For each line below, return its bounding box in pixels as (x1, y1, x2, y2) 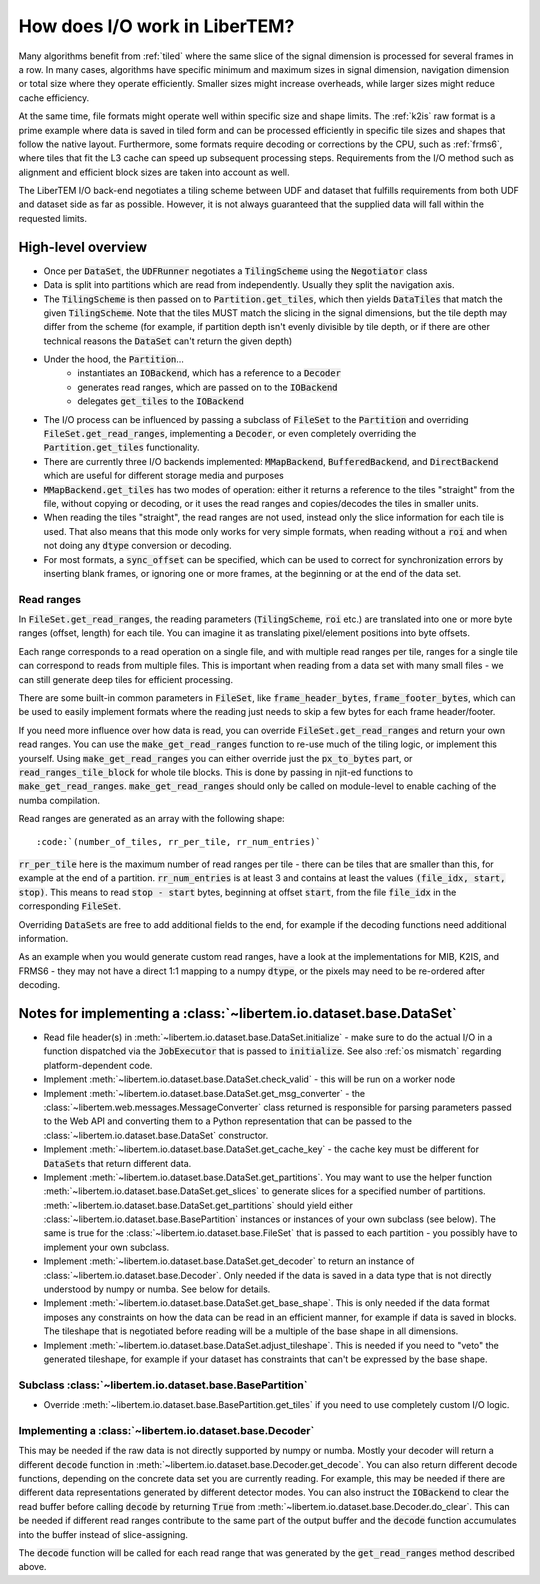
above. (18, 1561, 47, 1573)
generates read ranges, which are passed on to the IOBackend (77, 381, 339, 393)
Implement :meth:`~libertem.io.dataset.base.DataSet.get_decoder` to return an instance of (43, 1255, 415, 1267)
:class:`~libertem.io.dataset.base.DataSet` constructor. (43, 1129, 269, 1141)
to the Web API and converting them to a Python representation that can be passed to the (43, 1115, 412, 1127)
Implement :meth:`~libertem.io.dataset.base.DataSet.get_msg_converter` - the (43, 1087, 365, 1099)
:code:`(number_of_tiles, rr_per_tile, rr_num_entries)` (36, 836, 322, 847)
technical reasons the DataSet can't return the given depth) (43, 335, 293, 347)
